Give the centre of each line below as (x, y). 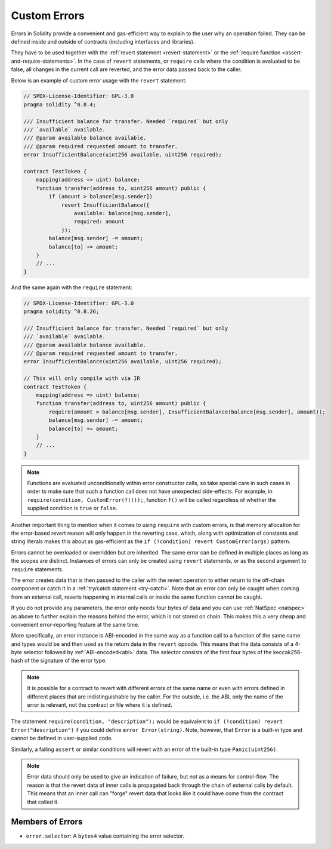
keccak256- (288, 652)
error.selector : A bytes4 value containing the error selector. (105, 836)
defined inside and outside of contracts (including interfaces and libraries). (103, 41)
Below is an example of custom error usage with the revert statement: (99, 80)
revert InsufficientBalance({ (105, 205)
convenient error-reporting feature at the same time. (75, 624)
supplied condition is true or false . (72, 508)
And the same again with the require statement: (72, 287)
